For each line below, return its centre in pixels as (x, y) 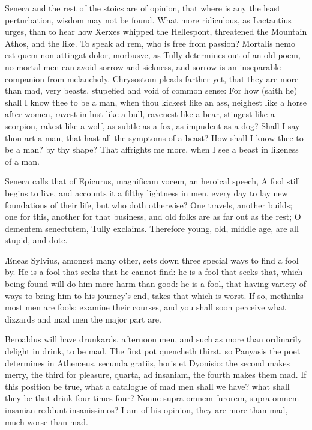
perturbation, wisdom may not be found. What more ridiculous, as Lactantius (148, 20)
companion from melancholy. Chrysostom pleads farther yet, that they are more (152, 78)
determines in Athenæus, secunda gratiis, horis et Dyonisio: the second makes (147, 362)
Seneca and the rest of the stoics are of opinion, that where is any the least (143, 8)
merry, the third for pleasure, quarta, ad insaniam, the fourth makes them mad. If (156, 374)
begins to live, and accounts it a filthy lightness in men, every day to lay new (146, 192)
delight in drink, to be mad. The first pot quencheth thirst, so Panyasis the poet (153, 351)
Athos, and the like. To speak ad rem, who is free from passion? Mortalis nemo (150, 43)
